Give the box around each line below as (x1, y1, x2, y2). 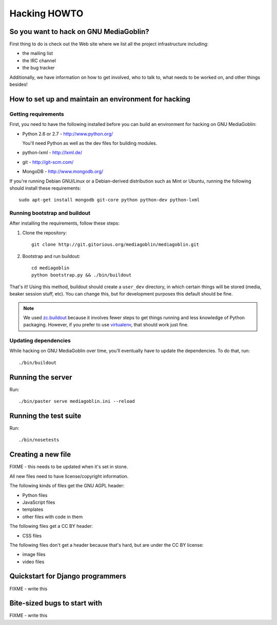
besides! (9, 81, 28, 87)
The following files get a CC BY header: (9, 523, 93, 529)
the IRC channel (22, 57, 56, 64)
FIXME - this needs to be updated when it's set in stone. (9, 464, 128, 470)
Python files (22, 492, 48, 498)
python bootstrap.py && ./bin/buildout (31, 272, 132, 278)
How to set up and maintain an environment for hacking (9, 95, 191, 103)
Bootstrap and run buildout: (22, 253, 81, 259)
